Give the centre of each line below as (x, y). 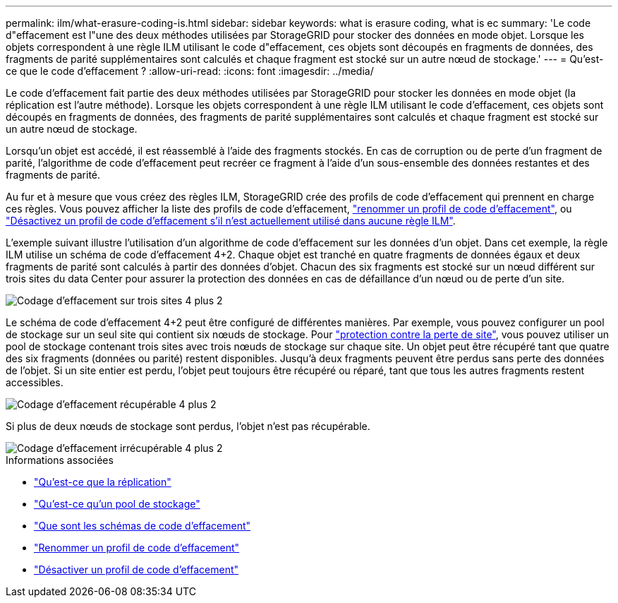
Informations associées (60, 460)
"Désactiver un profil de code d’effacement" (137, 569)
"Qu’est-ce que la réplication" (103, 482)
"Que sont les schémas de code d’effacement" (143, 526)
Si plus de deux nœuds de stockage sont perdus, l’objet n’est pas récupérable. (188, 426)
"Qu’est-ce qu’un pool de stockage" (117, 504)
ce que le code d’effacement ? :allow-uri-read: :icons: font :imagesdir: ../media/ (190, 71)
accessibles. (35, 382)
